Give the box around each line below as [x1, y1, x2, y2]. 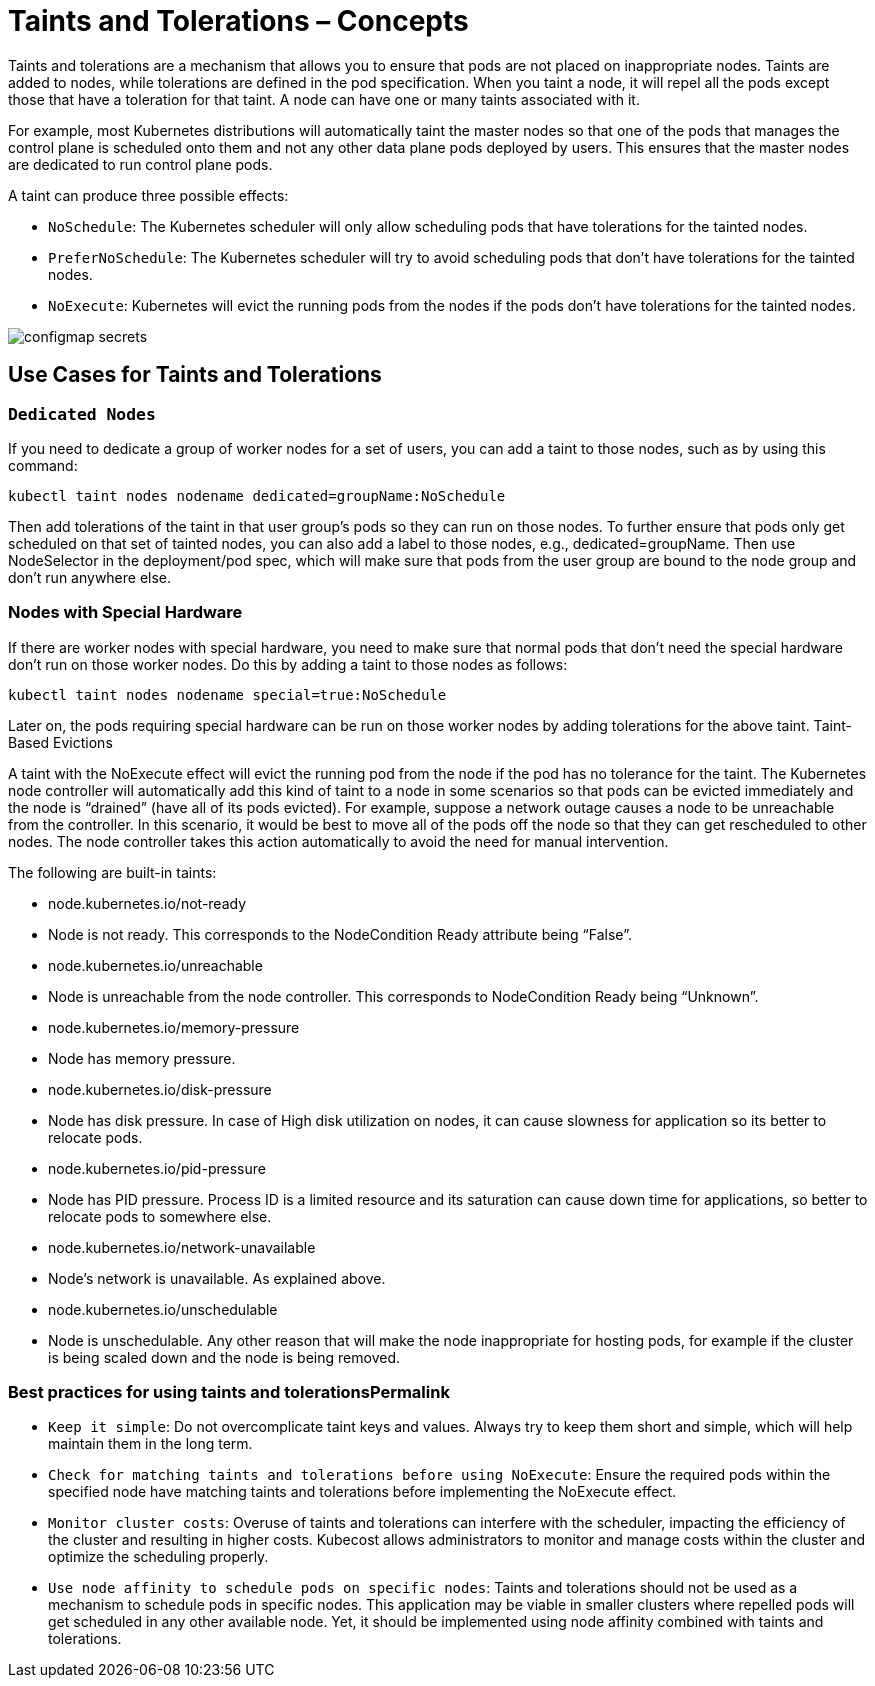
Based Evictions [8, 733, 113, 751]
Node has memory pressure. [48, 1049, 236, 1067]
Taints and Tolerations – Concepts [8, 4, 469, 38]
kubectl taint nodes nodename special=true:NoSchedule [8, 686, 447, 703]
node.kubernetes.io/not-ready [48, 894, 247, 912]
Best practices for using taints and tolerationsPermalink [8, 1382, 450, 1403]
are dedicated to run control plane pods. [8, 155, 273, 173]
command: [8, 456, 78, 474]
